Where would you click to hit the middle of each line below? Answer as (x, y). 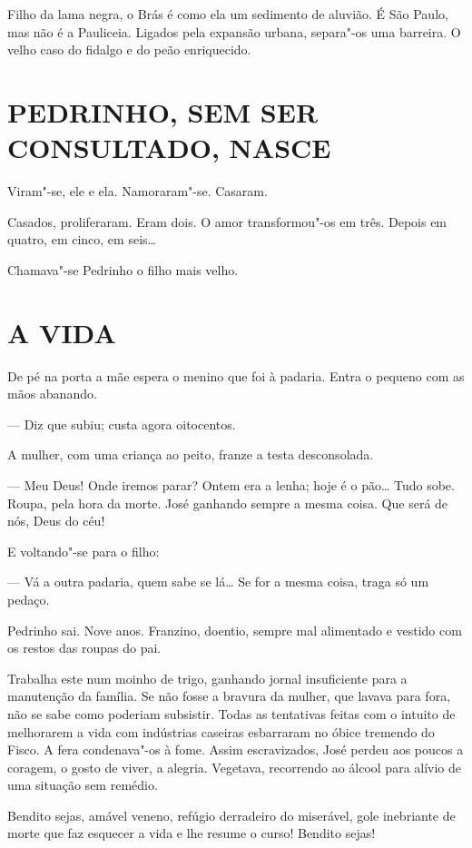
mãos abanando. (52, 394)
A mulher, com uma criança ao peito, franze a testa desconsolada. (191, 454)
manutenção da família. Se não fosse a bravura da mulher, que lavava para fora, (229, 696)
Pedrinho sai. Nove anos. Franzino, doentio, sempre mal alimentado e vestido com (235, 630)
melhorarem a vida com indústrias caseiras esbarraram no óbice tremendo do (221, 731)
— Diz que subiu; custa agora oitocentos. (122, 424)
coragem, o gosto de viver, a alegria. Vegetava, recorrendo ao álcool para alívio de (235, 767)
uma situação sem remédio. (83, 785)
